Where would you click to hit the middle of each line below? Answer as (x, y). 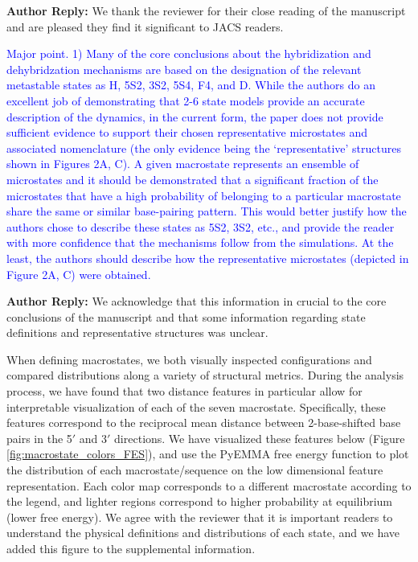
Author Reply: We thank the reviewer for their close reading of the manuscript (206, 10)
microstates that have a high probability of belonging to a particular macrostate (204, 195)
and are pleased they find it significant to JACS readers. (145, 26)
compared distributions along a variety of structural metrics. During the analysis (205, 375)
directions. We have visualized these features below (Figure (260, 438)
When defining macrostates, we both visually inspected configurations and (189, 359)
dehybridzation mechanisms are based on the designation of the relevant (184, 69)
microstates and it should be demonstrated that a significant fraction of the (193, 179)
